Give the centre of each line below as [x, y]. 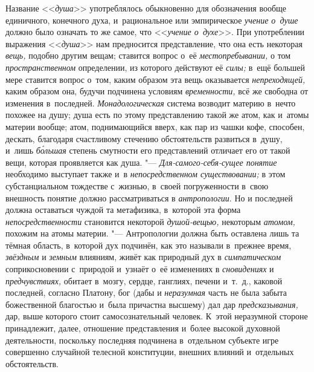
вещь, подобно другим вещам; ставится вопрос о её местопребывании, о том [148, 55]
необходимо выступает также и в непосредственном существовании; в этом [146, 174]
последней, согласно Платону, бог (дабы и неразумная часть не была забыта [146, 292]
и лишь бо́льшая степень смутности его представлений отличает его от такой [148, 150]
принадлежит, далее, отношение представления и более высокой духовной [143, 328]
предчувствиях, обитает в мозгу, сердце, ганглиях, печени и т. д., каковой [144, 280]
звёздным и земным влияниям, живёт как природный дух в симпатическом [143, 257]
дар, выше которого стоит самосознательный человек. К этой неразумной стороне [157, 316]
